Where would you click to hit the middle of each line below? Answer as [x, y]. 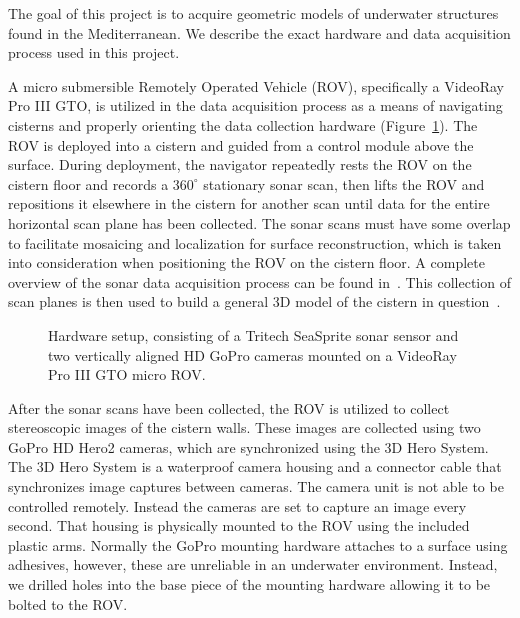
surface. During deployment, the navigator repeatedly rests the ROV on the [240, 164]
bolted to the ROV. [68, 603]
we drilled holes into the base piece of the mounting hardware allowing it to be [249, 584]
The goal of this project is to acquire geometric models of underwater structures [253, 13]
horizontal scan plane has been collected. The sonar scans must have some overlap [259, 222]
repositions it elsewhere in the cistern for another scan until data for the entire [249, 203]
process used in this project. [94, 52]
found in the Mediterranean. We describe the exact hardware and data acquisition [259, 32]
